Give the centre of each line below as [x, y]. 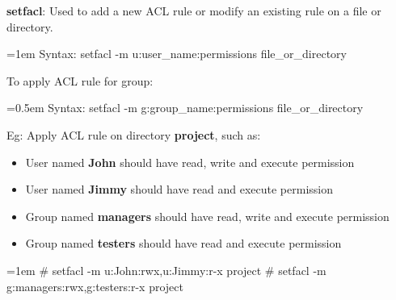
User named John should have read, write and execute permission [190, 162]
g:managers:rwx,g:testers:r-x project [95, 286]
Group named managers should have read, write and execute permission [207, 216]
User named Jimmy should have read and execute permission [179, 189]
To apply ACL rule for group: [80, 80]
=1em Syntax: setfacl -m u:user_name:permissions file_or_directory [177, 54]
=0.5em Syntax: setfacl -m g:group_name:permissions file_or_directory [185, 108]
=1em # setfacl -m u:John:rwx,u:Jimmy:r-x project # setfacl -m [166, 270]
